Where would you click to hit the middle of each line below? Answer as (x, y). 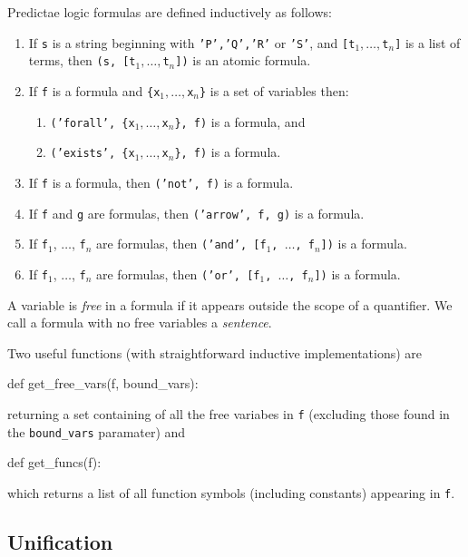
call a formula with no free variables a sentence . (140, 322)
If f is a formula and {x (94, 90)
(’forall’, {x (93, 123)
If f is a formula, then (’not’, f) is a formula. (161, 182)
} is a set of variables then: (274, 90)
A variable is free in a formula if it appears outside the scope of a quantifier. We (230, 304)
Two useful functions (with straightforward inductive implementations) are (215, 352)
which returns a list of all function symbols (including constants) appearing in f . (231, 492)
